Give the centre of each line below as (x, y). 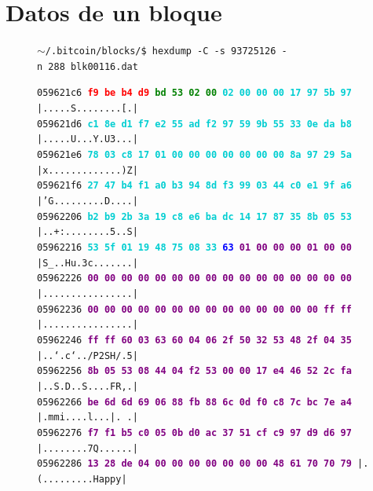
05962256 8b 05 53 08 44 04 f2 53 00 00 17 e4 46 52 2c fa (194, 371)
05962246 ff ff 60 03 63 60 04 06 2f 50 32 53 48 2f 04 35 (194, 340)
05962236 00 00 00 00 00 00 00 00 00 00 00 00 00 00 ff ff (194, 309)
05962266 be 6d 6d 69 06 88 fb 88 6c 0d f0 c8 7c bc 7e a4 (194, 402)
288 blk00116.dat (93, 66)
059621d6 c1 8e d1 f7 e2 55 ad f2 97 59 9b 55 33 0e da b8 (194, 124)
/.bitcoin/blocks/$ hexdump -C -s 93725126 (161, 51)
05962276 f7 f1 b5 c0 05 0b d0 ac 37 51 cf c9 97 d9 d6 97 (194, 432)
